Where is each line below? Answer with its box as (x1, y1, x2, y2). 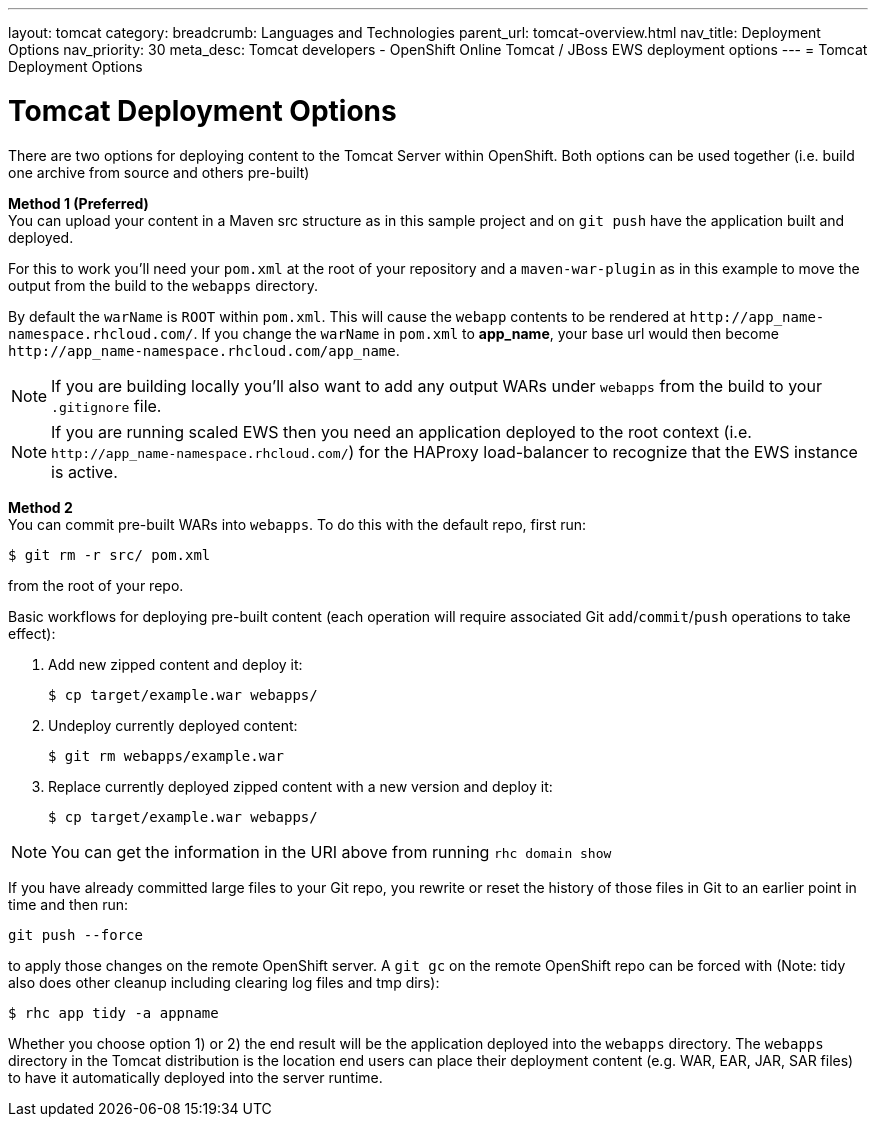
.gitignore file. (51, 395, 162, 416)
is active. (51, 461, 118, 482)
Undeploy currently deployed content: (48, 716, 298, 734)
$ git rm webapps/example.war (48, 747, 285, 764)
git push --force (8, 926, 143, 943)
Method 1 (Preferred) (8, 194, 149, 212)
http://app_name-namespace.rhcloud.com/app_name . (8, 341, 400, 359)
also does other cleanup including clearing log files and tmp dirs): (8, 973, 440, 991)
